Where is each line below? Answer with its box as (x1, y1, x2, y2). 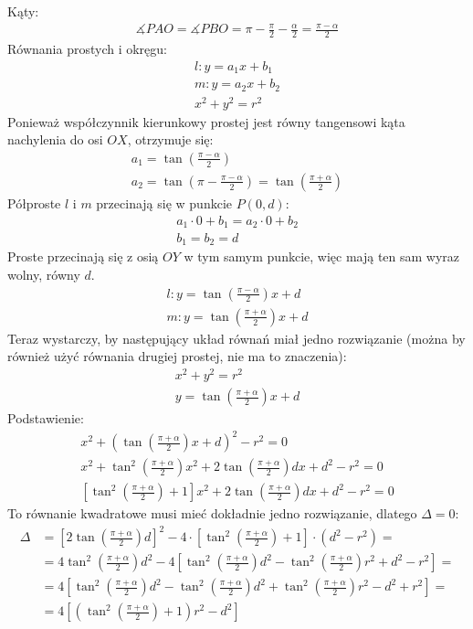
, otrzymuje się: (127, 130, 214, 149)
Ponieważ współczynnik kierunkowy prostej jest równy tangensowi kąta (7, 112, 405, 131)
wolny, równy (7, 265, 80, 284)
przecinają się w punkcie (96, 193, 232, 212)
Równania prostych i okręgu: (7, 38, 167, 58)
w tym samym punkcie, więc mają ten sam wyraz (184, 247, 460, 266)
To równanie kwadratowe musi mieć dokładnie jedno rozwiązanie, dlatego (7, 504, 417, 523)
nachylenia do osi (7, 130, 103, 149)
